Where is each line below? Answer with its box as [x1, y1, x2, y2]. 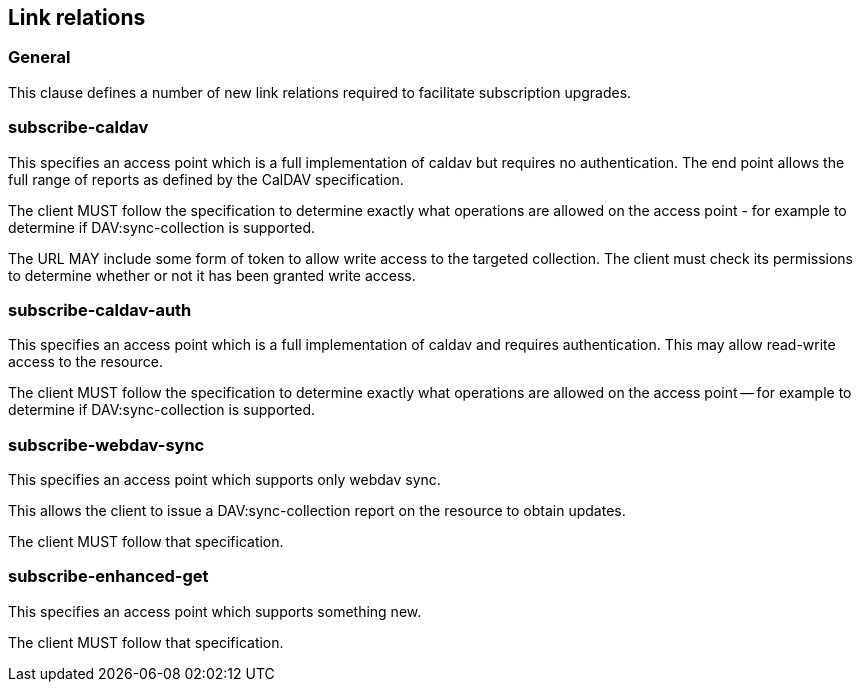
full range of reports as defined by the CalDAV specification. [8, 170, 404, 188]
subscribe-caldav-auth [8, 299, 192, 320]
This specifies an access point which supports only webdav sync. [8, 471, 441, 489]
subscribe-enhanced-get [8, 566, 209, 587]
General [8, 47, 71, 68]
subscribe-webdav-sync [8, 434, 205, 455]
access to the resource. [8, 353, 163, 371]
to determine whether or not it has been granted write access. [8, 266, 416, 284]
